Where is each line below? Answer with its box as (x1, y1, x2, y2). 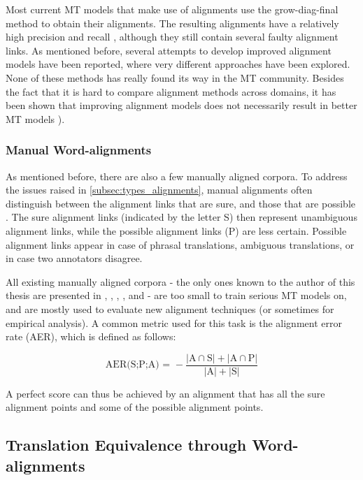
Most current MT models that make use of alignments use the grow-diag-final (6, 2, 339, 16)
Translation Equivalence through (6, 434, 247, 456)
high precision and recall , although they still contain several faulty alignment (6, 29, 339, 44)
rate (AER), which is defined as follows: (6, 329, 176, 344)
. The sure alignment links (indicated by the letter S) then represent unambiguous (6, 210, 357, 224)
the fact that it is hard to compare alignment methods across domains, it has (6, 84, 336, 99)
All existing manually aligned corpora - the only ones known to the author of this (6, 274, 355, 289)
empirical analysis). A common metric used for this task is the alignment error (6, 315, 342, 330)
